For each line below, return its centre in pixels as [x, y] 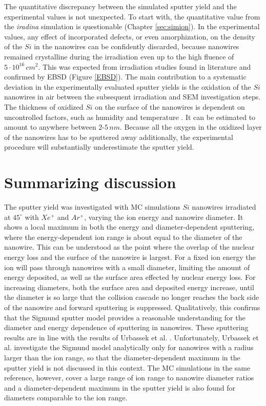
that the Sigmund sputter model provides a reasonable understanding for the [125, 317]
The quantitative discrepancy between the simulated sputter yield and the [120, 6]
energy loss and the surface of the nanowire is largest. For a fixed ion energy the [130, 257]
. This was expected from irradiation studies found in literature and [145, 66]
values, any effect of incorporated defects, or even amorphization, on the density [130, 36]
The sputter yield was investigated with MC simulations [92, 207]
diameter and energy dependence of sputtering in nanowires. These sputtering [126, 327]
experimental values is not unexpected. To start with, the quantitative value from [132, 16]
